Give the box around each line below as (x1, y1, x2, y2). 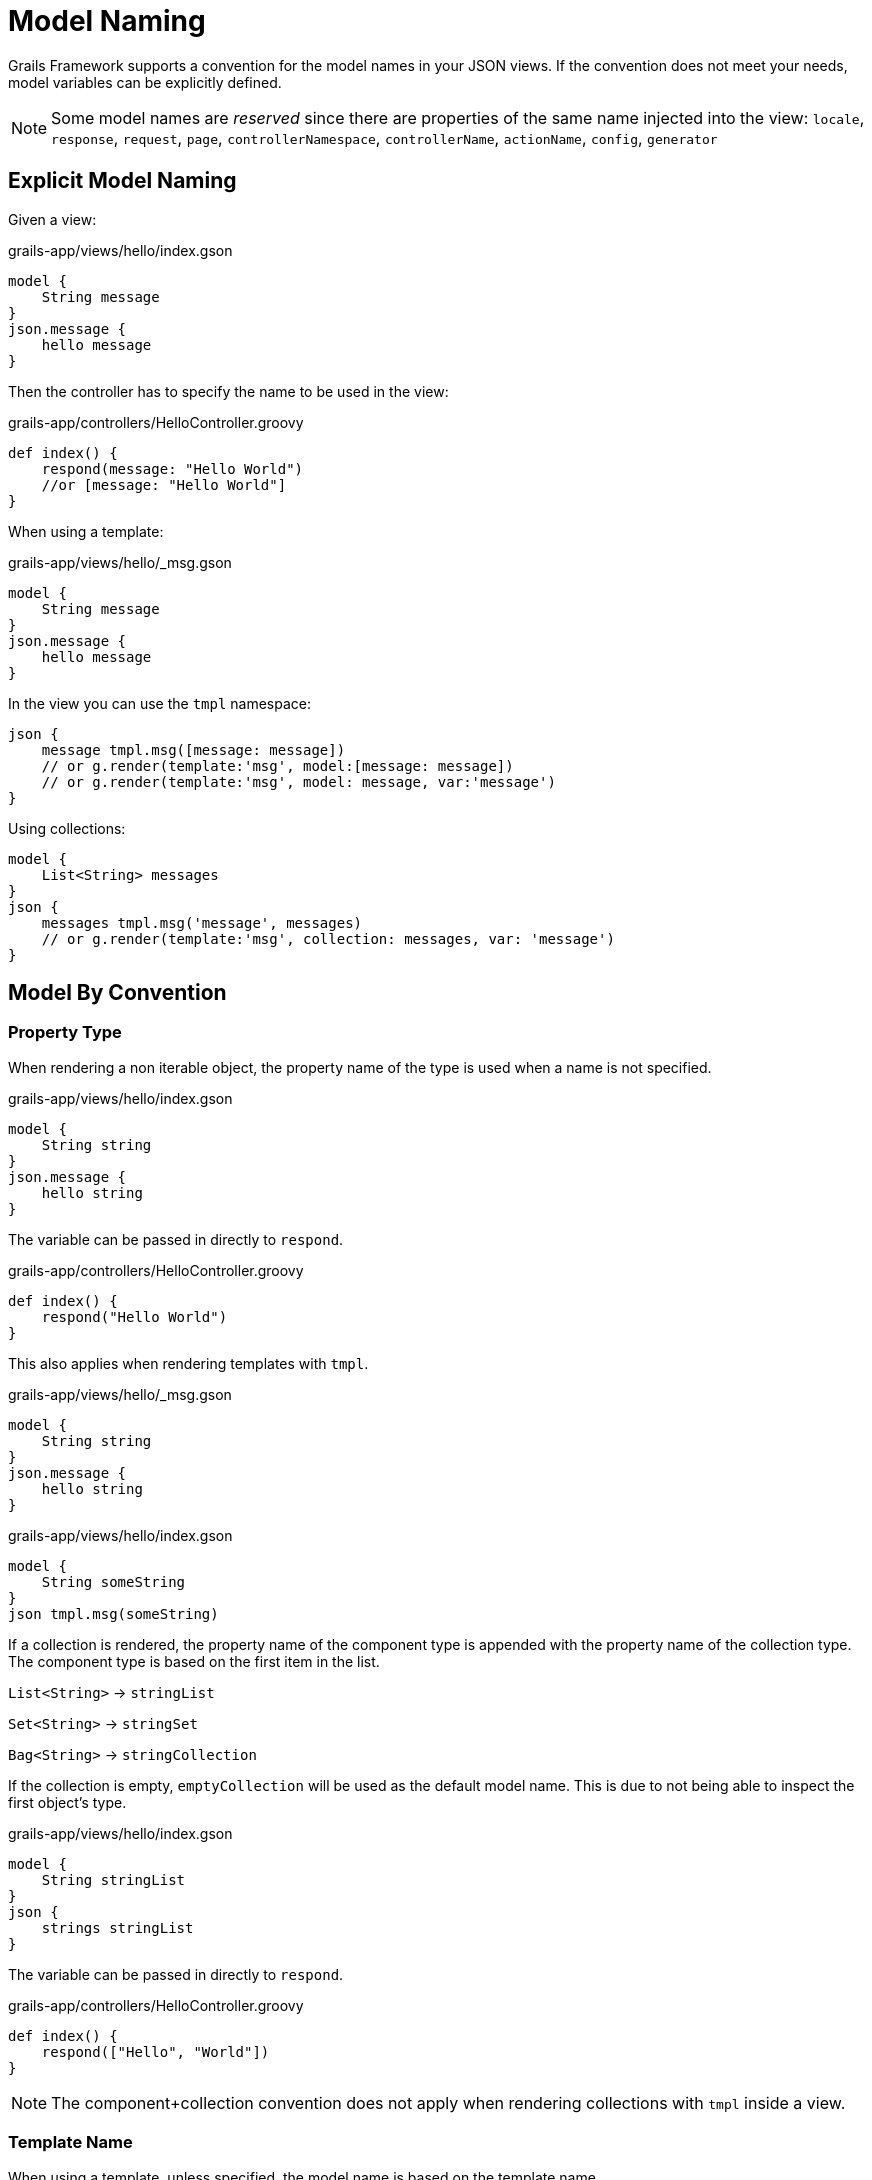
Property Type (8, 1022, 122, 1043)
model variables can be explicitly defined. (8, 73, 282, 91)
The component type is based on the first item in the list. (8, 1652, 380, 1670)
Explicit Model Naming (8, 168, 237, 194)
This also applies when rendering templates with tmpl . (8, 1354, 369, 1372)
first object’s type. (8, 1793, 127, 1811)
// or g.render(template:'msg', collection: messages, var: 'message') (41, 930, 615, 947)
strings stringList (41, 1919, 194, 1936)
